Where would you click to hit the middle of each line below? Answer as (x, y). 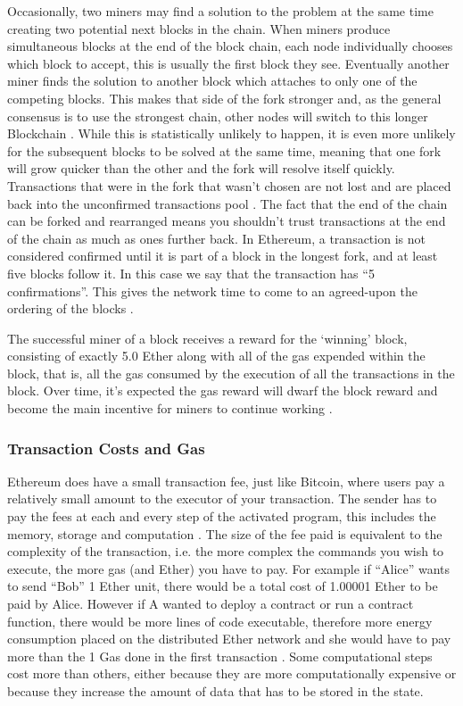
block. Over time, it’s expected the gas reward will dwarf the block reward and (223, 390)
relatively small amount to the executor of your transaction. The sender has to (222, 498)
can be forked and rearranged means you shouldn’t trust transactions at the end (227, 221)
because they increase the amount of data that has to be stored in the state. (215, 691)
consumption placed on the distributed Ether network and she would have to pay (229, 639)
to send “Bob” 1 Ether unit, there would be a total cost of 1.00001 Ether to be (223, 586)
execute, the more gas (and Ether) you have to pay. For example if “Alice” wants (229, 568)
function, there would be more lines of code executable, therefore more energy (220, 621)
